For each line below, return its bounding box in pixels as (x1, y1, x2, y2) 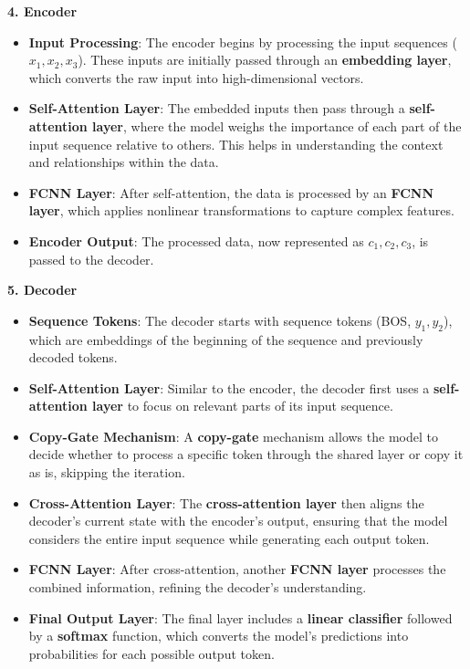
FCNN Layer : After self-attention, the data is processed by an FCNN (28, 183, 433, 202)
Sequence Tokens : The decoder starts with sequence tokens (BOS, (28, 310, 412, 329)
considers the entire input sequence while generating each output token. (28, 528, 430, 548)
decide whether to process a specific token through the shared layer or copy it (28, 444, 464, 464)
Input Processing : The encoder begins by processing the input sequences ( (28, 32, 457, 51)
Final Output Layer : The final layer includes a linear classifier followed (28, 608, 453, 627)
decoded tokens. (28, 348, 118, 367)
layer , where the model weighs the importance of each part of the (92, 116, 462, 135)
